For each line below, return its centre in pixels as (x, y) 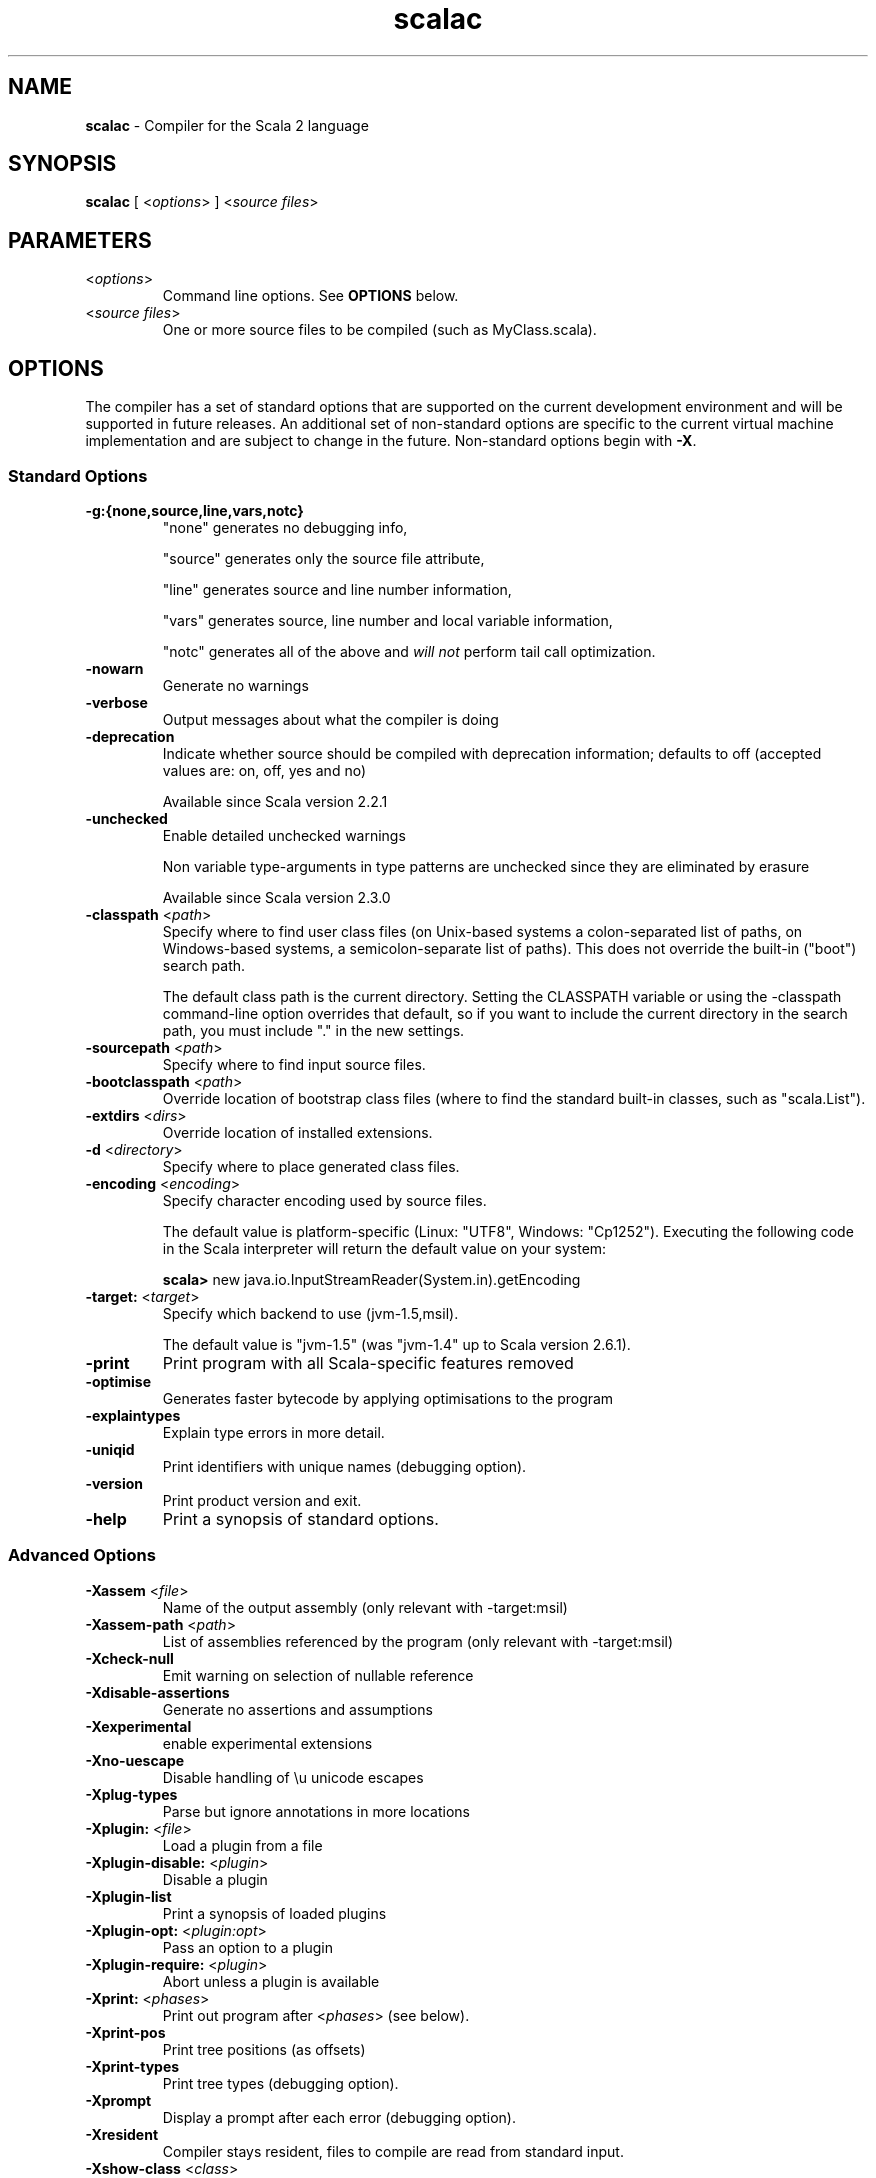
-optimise (118, 1381)
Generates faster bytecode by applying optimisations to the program (388, 1398)
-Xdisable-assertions (157, 1692)
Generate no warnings (235, 685)
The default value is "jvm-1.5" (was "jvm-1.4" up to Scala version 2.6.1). (396, 1344)
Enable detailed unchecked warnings (284, 835)
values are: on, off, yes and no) (264, 770)
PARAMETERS (80, 240)
